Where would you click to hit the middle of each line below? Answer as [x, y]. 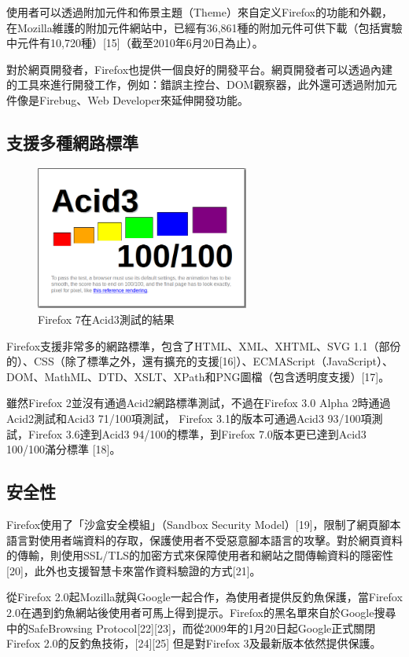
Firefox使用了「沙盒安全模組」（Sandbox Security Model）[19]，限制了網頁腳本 [204, 524]
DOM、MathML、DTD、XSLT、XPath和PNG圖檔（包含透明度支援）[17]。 [198, 376]
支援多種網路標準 [72, 142]
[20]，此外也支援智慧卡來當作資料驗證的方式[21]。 [134, 570]
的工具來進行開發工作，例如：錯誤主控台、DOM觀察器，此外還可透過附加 [196, 84]
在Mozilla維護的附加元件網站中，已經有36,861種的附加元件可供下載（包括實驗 [204, 27]
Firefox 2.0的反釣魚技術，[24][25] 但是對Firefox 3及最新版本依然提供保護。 [194, 643]
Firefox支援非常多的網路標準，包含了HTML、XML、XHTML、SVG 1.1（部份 [204, 345]
